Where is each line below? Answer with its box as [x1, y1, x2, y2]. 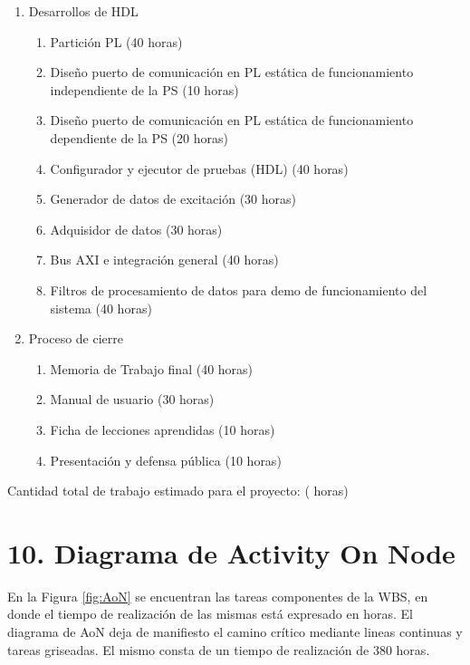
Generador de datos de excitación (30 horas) [50, 189, 297, 208]
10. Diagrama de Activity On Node [7, 534, 456, 571]
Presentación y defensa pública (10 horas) [50, 450, 282, 469]
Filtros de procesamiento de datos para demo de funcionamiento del [50, 280, 427, 299]
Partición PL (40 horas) [50, 32, 183, 51]
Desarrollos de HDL [28, 2, 139, 20]
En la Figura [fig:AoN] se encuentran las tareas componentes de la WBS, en [7, 586, 428, 605]
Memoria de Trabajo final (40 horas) [50, 359, 254, 378]
